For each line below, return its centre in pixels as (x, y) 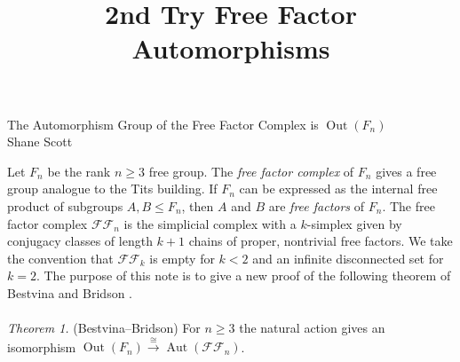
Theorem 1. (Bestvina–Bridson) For (104, 328)
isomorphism (42, 346)
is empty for (182, 258)
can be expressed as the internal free (338, 189)
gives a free (406, 171)
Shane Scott (40, 142)
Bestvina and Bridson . (70, 292)
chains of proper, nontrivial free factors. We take (321, 241)
